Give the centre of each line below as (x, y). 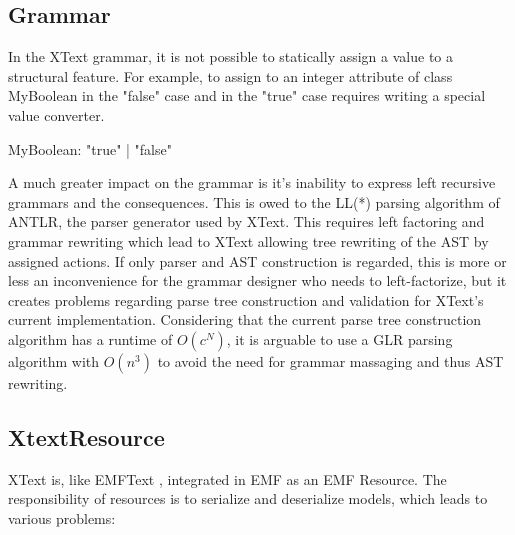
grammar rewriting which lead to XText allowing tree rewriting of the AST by (248, 240)
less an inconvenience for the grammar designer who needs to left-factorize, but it (257, 280)
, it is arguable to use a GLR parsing (339, 338)
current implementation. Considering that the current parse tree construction (245, 319)
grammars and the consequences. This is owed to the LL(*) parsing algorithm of (254, 201)
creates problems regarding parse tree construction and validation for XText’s (246, 299)
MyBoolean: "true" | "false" (90, 148)
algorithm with (54, 360)
